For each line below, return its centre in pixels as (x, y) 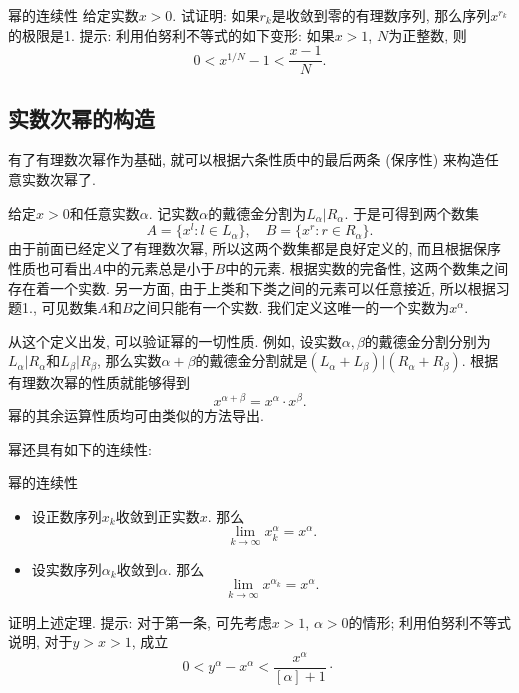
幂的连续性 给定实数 (73, 15)
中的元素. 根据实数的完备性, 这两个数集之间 (367, 267)
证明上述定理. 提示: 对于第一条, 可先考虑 (140, 621)
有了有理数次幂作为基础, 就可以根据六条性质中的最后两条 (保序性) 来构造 (246, 159)
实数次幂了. (58, 179)
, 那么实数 (129, 360)
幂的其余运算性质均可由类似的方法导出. (136, 414)
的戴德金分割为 (257, 212)
